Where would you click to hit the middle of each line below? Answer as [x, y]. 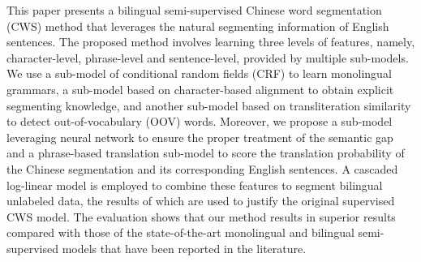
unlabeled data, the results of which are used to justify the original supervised [201, 201]
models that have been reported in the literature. [184, 248]
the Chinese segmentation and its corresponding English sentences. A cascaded [202, 168]
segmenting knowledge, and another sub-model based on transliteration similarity [209, 105]
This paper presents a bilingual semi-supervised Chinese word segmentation [194, 10]
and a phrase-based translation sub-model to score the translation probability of [206, 153]
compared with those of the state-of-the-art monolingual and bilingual [180, 232]
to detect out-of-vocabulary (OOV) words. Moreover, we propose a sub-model [200, 121]
